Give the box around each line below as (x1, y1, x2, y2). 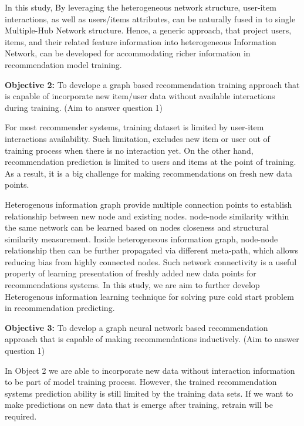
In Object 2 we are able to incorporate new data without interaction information (5, 364, 295, 376)
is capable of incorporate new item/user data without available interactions (5, 90, 275, 102)
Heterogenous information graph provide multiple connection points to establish (5, 198, 292, 210)
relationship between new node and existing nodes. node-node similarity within (5, 209, 289, 222)
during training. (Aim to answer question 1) (5, 101, 163, 113)
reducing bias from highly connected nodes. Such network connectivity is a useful (5, 255, 297, 268)
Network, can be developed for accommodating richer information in (5, 47, 251, 59)
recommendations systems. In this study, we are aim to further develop (5, 279, 260, 291)
